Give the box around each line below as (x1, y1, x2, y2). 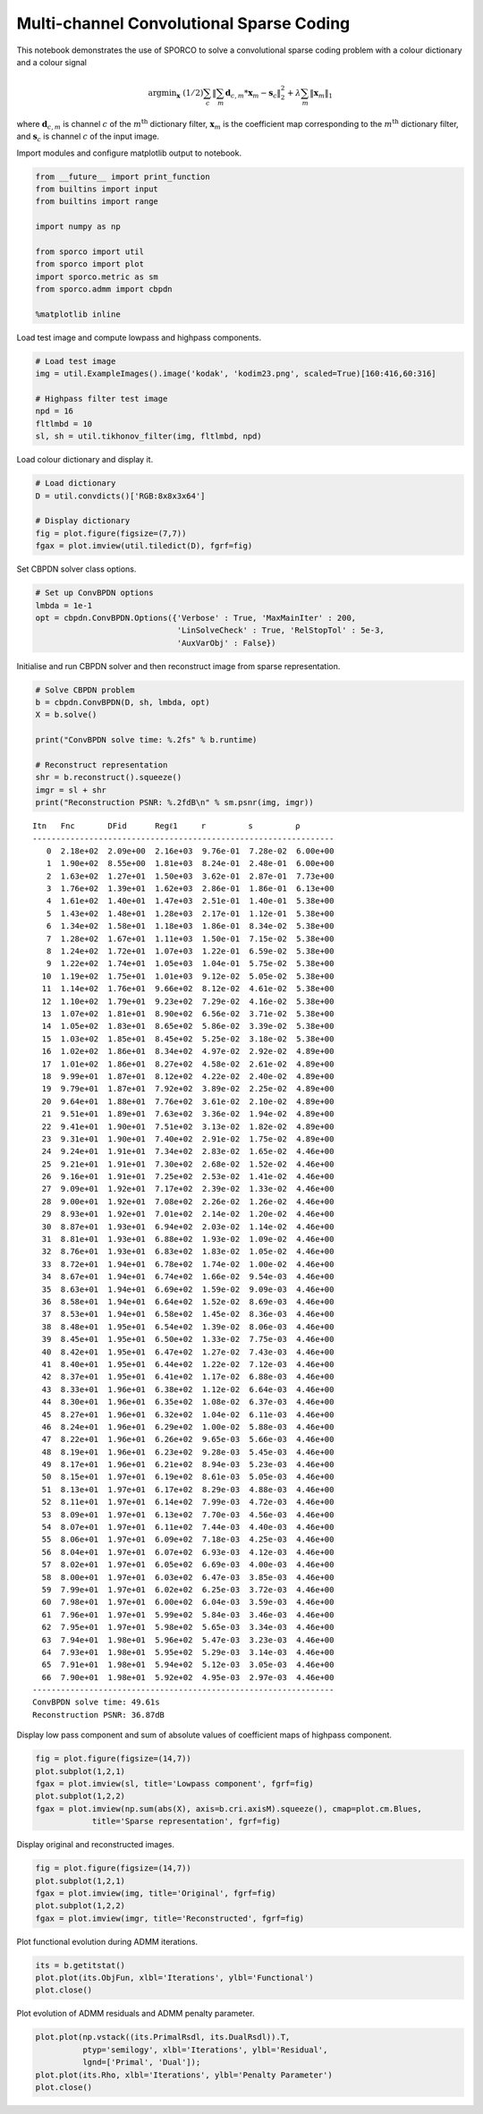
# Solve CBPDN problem (35, 684, 135, 695)
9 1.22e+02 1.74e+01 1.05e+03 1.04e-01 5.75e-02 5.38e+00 (46, 958, 335, 969)
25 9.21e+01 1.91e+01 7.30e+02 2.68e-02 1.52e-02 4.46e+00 (41, 1159, 335, 1169)
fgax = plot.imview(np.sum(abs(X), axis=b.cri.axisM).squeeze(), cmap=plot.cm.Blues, (35, 1804, 422, 1813)
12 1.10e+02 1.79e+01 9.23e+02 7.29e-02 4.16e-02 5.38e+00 (41, 996, 335, 1006)
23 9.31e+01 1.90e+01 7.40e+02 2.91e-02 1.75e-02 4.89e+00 (41, 1133, 335, 1144)
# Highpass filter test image (35, 394, 168, 404)
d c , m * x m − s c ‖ (225, 88, 282, 100)
